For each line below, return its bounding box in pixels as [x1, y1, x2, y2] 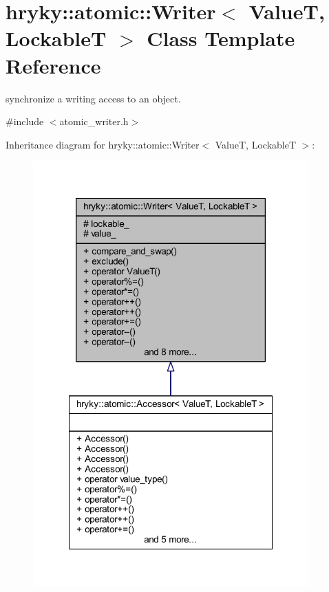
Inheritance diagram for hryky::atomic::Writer [6, 137, 200, 151]
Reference [6, 51, 101, 79]
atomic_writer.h [59, 114, 129, 129]
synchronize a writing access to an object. [6, 91, 181, 105]
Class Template [147, 24, 295, 52]
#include [6, 114, 44, 129]
